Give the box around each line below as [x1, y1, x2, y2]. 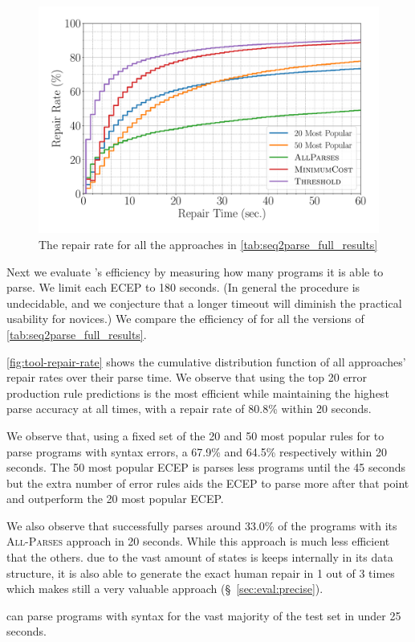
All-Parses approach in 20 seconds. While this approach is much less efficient [6, 533, 390, 550]
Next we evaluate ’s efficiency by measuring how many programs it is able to [6, 263, 384, 280]
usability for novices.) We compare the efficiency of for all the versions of [6, 310, 364, 327]
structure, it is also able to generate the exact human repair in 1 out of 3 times [6, 564, 395, 581]
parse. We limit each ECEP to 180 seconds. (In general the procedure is [6, 279, 360, 296]
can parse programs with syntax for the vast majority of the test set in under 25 [6, 607, 401, 624]
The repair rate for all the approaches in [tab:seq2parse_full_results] [39, 235, 378, 252]
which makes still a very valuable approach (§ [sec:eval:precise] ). [6, 580, 323, 597]
